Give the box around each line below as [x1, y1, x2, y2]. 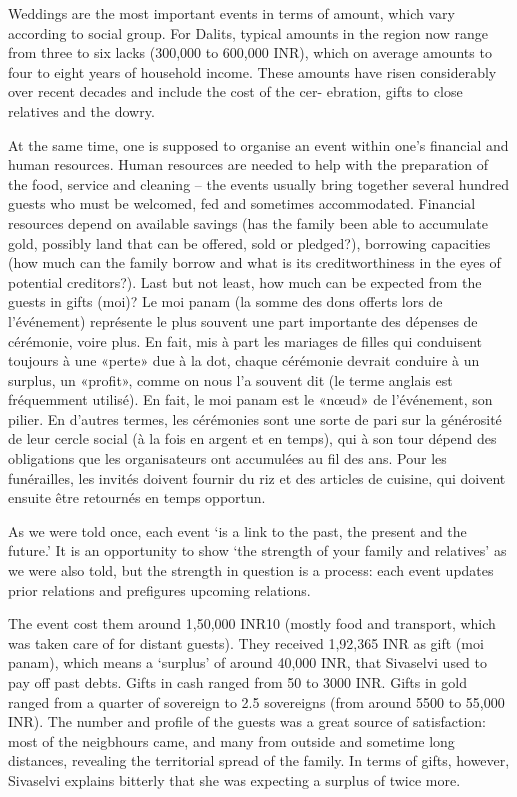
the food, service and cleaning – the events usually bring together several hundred [8, 173, 510, 194]
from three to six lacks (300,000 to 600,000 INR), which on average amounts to [8, 42, 492, 63]
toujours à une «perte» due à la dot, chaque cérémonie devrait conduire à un [8, 350, 480, 371]
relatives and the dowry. [8, 100, 155, 121]
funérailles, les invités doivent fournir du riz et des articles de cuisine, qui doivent [8, 467, 506, 488]
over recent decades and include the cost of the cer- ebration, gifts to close [8, 81, 463, 102]
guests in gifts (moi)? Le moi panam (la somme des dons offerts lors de [8, 291, 443, 312]
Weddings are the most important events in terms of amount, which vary [8, 3, 455, 23]
